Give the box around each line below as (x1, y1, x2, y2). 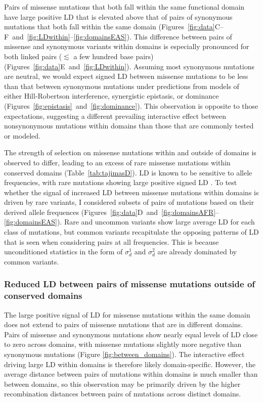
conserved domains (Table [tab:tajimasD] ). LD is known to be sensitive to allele (4, 167, 252, 177)
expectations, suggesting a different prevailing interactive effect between (4, 110, 226, 121)
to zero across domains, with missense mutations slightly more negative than (4, 339, 242, 349)
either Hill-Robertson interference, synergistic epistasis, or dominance (4, 91, 219, 101)
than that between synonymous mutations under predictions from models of (4, 80, 239, 91)
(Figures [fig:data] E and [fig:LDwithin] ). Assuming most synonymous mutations (4, 61, 254, 71)
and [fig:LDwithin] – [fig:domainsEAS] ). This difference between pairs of (12, 31, 232, 41)
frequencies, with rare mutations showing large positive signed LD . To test (4, 177, 237, 188)
